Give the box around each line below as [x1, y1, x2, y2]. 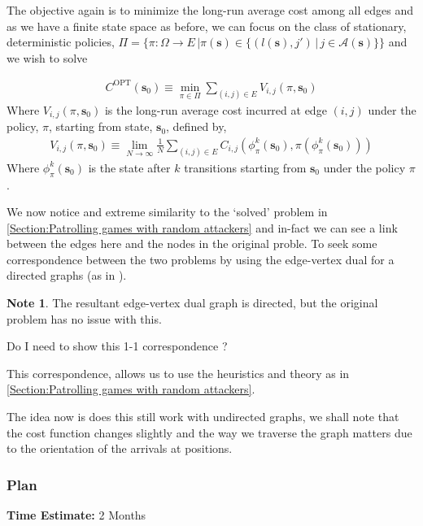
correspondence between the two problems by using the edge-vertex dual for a [7, 250, 395, 267]
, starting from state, [48, 118, 153, 135]
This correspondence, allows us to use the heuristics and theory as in [7, 364, 350, 381]
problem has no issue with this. [7, 310, 162, 327]
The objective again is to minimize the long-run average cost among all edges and [7, 2, 413, 18]
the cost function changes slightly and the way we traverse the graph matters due [7, 424, 412, 441]
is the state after [88, 159, 171, 176]
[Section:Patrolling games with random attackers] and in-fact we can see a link [7, 219, 398, 236]
